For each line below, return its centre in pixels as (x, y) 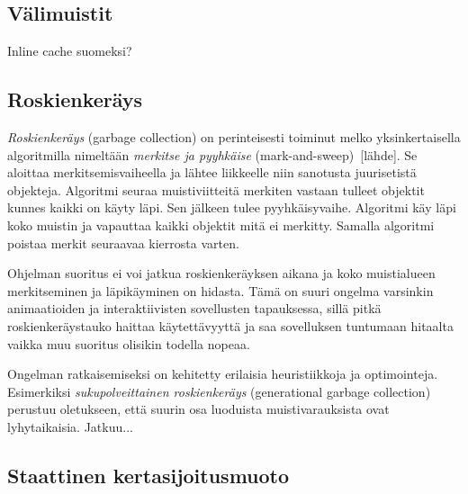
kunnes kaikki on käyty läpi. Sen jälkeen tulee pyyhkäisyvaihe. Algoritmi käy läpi (232, 207)
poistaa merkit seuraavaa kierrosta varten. (123, 243)
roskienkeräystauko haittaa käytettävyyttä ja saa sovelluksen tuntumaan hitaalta (230, 325)
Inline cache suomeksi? (70, 51)
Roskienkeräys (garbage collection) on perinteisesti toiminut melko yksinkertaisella (234, 137)
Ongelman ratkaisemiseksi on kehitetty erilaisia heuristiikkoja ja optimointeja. (223, 374)
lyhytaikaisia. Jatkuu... (70, 426)
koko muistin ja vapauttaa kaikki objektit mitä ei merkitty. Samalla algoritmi (221, 225)
